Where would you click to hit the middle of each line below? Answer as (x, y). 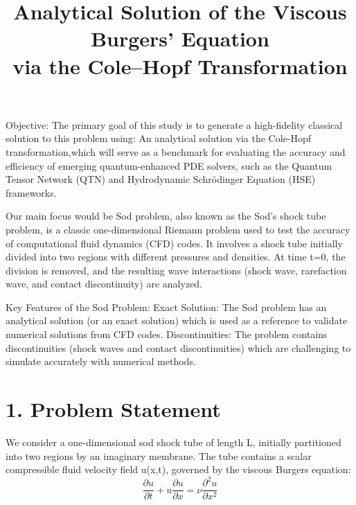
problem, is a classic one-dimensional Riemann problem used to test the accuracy (178, 229)
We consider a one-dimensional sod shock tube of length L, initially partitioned (173, 442)
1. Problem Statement (113, 409)
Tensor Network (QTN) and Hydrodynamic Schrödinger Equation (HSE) (161, 179)
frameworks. (31, 192)
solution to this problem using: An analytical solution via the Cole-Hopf (158, 138)
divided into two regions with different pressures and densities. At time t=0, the (176, 257)
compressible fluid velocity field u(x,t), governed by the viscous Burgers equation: (178, 469)
